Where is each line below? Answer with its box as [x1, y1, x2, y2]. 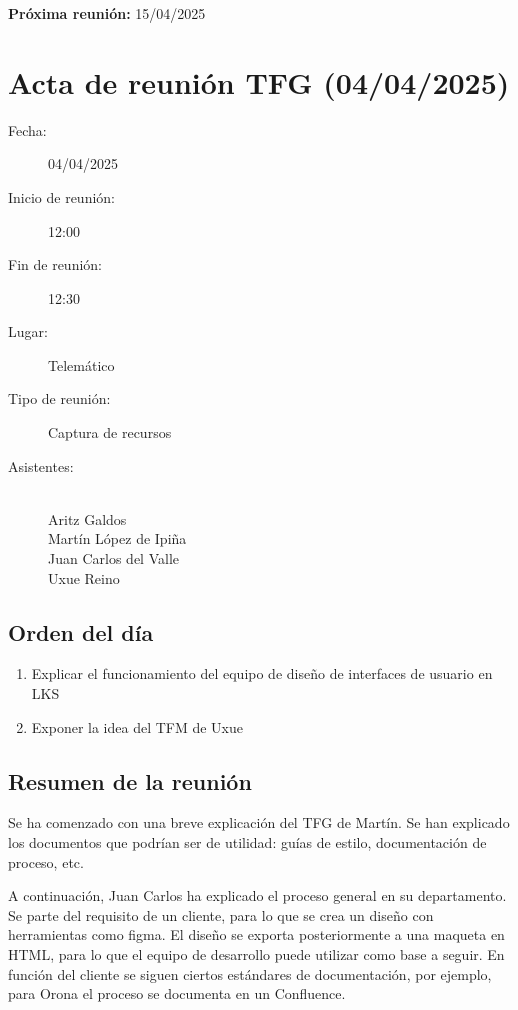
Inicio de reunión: [8, 186, 116, 207]
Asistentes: [8, 455, 74, 476]
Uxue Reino [48, 567, 120, 588]
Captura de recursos [48, 422, 172, 443]
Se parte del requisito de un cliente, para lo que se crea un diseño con [8, 904, 434, 925]
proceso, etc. [8, 851, 84, 872]
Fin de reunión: [8, 254, 102, 275]
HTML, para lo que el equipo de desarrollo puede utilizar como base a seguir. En [8, 943, 505, 964]
